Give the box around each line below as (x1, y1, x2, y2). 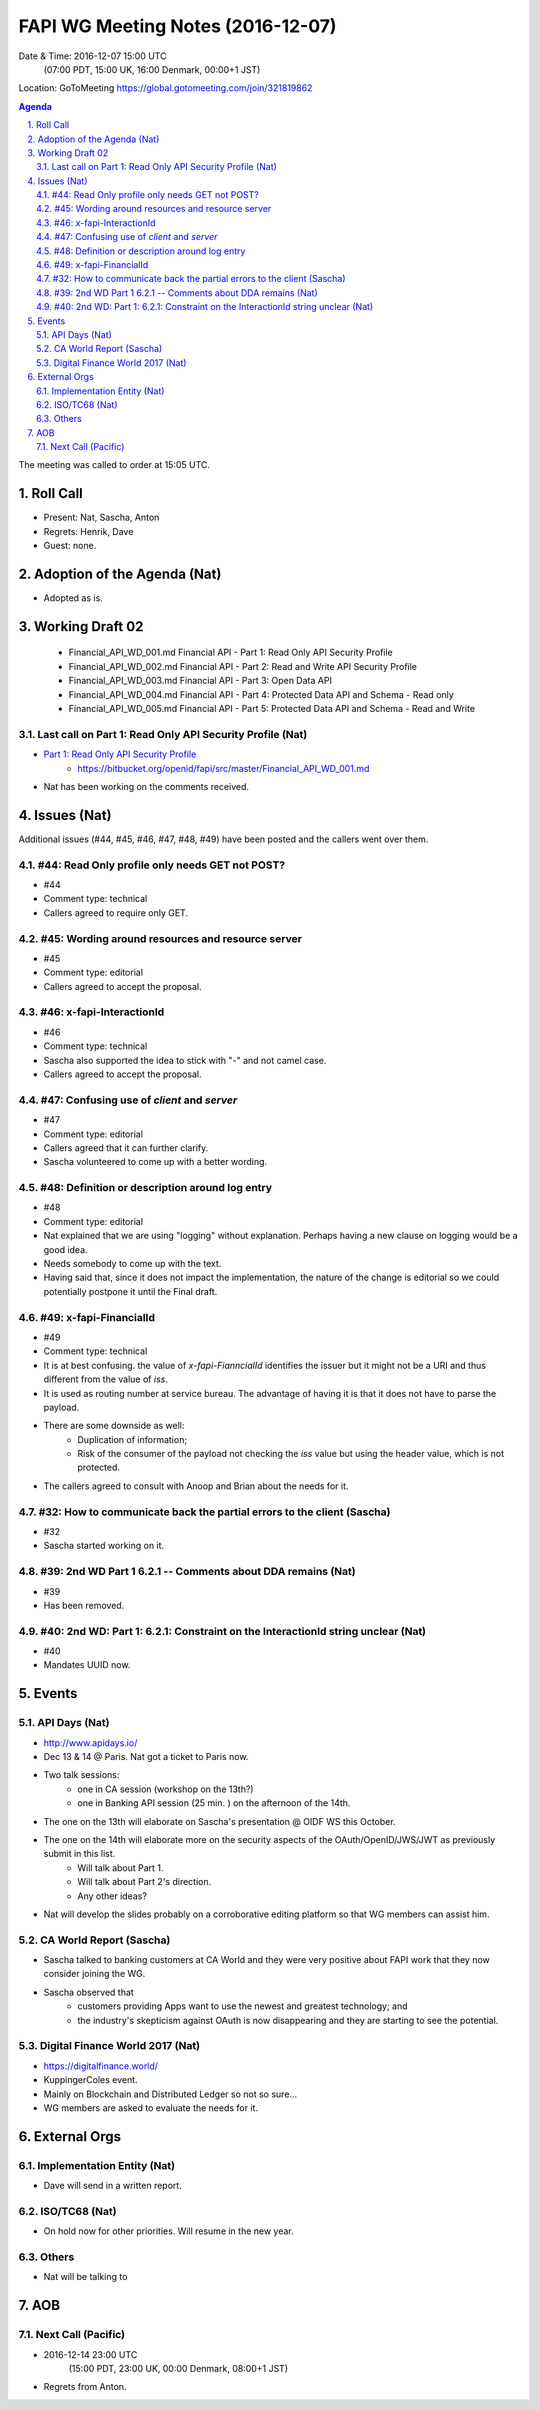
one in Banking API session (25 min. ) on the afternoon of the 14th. (77, 1797, 351, 1809)
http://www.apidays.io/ (43, 1736, 138, 1749)
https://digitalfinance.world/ (43, 2060, 159, 2072)
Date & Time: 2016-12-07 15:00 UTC (18, 50, 167, 62)
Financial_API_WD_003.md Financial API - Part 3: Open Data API (68, 675, 332, 687)
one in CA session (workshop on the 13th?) (77, 1783, 254, 1795)
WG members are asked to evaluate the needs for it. (43, 2101, 259, 2114)
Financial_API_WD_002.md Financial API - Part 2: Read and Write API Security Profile (68, 660, 418, 672)
